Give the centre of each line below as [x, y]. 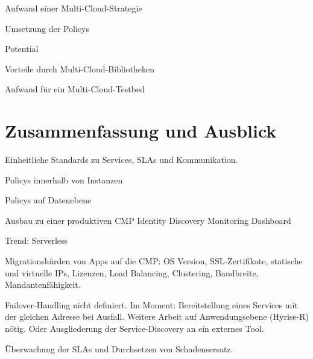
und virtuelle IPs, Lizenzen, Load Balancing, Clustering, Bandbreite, [132, 272]
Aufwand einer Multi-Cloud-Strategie [74, 8]
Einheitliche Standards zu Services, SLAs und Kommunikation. [122, 160]
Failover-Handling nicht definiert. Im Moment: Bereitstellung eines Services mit [151, 304]
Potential [22, 49]
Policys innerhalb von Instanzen [64, 179]
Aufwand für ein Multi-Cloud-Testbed [75, 89]
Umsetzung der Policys [47, 28]
